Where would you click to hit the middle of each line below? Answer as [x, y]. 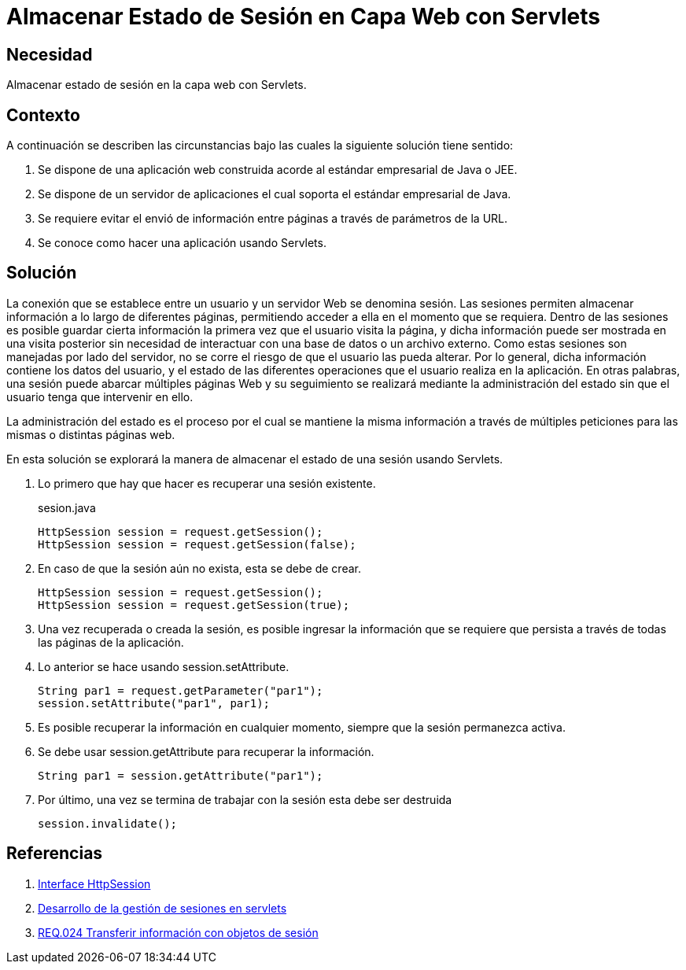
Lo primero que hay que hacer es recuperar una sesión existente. [207, 483]
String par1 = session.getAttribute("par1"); [181, 775]
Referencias [55, 854]
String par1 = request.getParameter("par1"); [181, 690]
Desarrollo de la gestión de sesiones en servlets [162, 908]
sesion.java [67, 507]
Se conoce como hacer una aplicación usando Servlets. [182, 243]
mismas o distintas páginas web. [91, 434]
